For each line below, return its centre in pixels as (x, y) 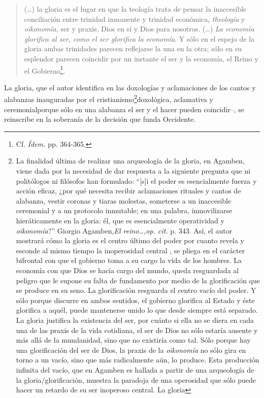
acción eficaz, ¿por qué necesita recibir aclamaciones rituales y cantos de (128, 191)
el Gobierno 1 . (45, 70)
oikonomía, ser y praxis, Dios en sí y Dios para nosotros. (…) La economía (139, 29)
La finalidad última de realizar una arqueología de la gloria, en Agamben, (130, 161)
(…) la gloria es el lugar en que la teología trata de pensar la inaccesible (135, 9)
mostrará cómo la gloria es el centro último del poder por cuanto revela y (130, 240)
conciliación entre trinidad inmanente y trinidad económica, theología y (135, 19)
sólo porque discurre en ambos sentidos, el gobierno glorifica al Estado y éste (135, 300)
